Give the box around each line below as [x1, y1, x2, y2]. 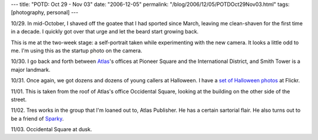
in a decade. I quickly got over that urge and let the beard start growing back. [11, 28, 199, 35]
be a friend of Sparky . [11, 115, 64, 122]
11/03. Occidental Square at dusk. [11, 126, 92, 133]
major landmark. [11, 66, 51, 73]
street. [11, 96, 26, 103]
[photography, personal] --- [11, 9, 79, 16]
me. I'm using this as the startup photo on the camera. [11, 47, 143, 54]
